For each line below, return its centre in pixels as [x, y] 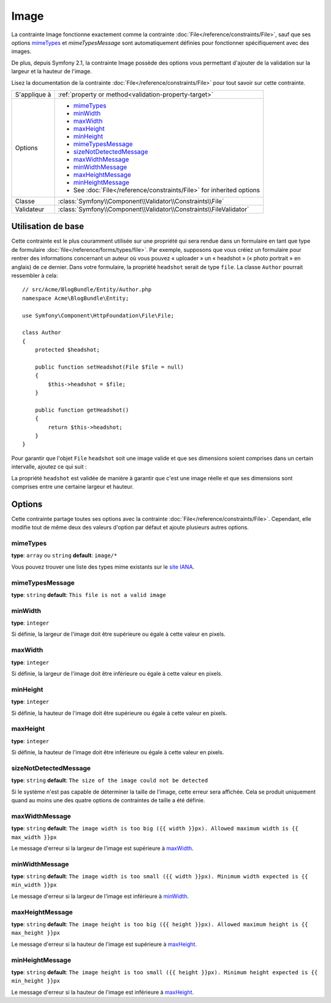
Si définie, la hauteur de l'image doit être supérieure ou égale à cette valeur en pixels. [119, 713]
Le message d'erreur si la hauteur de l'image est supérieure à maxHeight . [104, 944]
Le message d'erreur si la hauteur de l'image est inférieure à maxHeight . [103, 992]
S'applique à [33, 94]
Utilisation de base [48, 226]
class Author [42, 333]
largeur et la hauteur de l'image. [51, 71]
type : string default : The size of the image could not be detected [110, 781]
